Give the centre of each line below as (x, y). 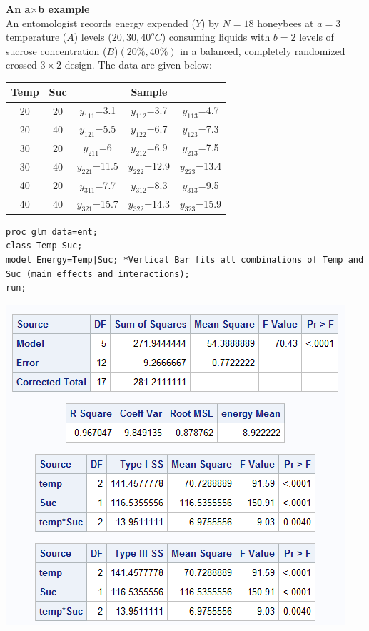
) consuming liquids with (216, 37)
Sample (149, 92)
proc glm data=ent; (52, 232)
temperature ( (36, 37)
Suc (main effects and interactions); (98, 274)
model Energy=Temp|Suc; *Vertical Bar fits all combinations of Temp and (185, 260)
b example (64, 9)
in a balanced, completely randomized (263, 50)
